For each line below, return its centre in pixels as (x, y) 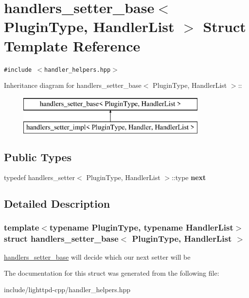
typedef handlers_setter (40, 177)
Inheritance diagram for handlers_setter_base (73, 85)
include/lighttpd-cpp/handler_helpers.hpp (67, 289)
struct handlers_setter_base (61, 239)
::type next (189, 177)
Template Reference (72, 45)
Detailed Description (57, 204)
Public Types (38, 157)
